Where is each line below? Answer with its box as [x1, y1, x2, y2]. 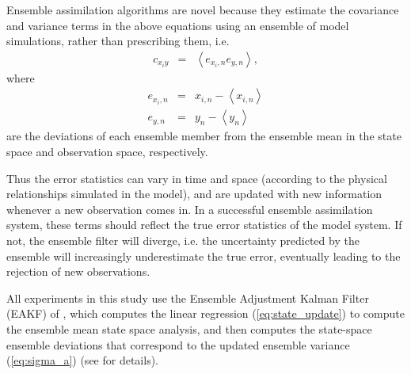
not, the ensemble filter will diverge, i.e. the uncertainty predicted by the [6, 232, 360, 249]
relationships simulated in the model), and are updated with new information [6, 185, 382, 202]
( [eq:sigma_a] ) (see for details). [6, 352, 159, 368]
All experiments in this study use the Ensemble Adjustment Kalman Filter [6, 289, 369, 306]
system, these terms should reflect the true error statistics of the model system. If [6, 216, 402, 233]
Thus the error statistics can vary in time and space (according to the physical [6, 170, 387, 186]
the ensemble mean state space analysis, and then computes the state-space [6, 321, 372, 337]
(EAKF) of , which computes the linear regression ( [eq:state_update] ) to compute [6, 305, 405, 322]
